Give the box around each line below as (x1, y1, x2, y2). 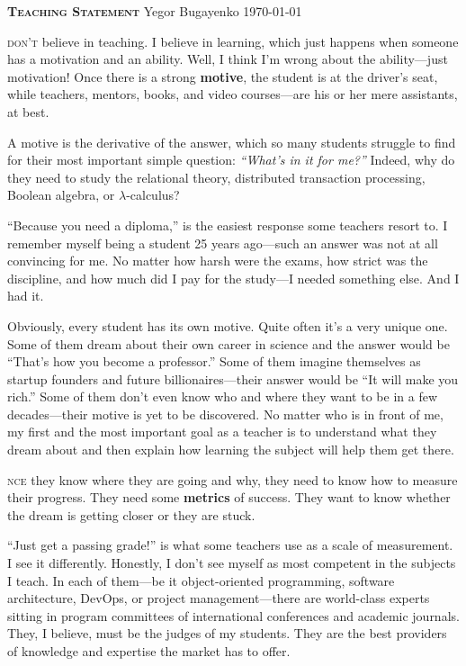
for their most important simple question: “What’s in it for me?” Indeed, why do (7, 150, 455, 169)
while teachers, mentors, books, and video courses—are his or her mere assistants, (7, 85, 458, 103)
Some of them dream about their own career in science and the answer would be (7, 334, 450, 353)
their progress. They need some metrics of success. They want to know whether (7, 488, 451, 507)
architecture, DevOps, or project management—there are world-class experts (7, 589, 430, 607)
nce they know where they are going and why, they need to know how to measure (7, 470, 458, 489)
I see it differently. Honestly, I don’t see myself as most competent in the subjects (7, 553, 456, 572)
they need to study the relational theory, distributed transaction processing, (7, 167, 426, 186)
